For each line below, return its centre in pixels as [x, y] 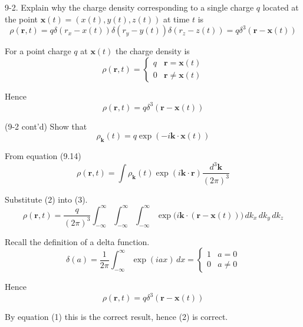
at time [176, 19]
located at [281, 7]
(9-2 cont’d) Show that [46, 126]
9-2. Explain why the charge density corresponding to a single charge [129, 7]
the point [22, 19]
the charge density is [153, 51]
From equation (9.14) [43, 156]
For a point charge [38, 51]
